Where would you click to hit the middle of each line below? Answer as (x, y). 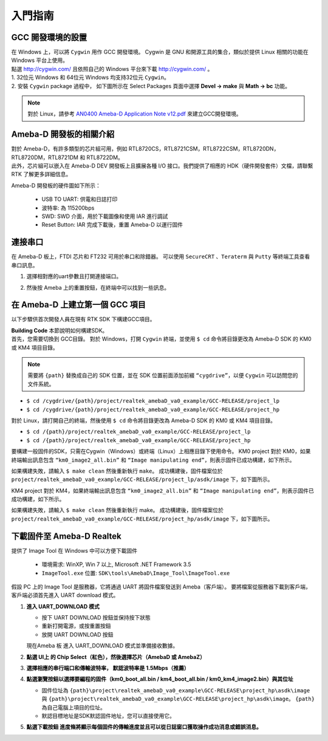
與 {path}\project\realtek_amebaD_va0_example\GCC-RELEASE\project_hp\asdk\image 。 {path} (178, 699)
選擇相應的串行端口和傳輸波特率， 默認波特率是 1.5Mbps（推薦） (108, 668)
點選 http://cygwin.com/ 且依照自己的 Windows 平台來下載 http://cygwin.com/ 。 (112, 69)
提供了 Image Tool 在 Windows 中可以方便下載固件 (74, 550)
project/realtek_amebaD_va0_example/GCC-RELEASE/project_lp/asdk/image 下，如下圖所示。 (142, 479)
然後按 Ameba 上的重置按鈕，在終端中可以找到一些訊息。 (98, 287)
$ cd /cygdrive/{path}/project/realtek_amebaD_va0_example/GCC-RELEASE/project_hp (153, 409)
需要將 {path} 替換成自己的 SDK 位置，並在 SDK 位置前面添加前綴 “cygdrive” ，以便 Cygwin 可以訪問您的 (163, 375)
